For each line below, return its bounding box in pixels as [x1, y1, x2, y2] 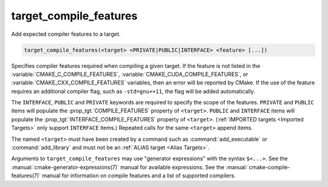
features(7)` [11, 172, 41, 179]
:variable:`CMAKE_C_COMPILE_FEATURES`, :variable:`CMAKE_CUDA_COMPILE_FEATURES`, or [11, 70, 248, 78]
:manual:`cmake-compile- [225, 163, 291, 171]
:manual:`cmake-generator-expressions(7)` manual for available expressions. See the [11, 163, 225, 171]
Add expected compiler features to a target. [11, 30, 121, 38]
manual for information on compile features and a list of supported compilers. [41, 172, 236, 179]
